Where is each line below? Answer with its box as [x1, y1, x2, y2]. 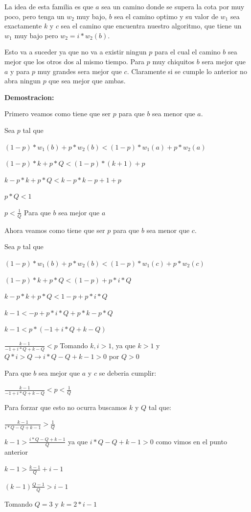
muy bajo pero [14, 30, 58, 40]
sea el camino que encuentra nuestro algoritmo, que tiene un [61, 21, 242, 31]
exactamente [4, 21, 42, 31]
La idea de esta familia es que [4, 1, 93, 11]
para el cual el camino [154, 47, 221, 57]
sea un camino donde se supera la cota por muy [101, 1, 245, 11]
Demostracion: [4, 92, 54, 102]
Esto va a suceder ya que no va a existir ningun [4, 47, 147, 57]
